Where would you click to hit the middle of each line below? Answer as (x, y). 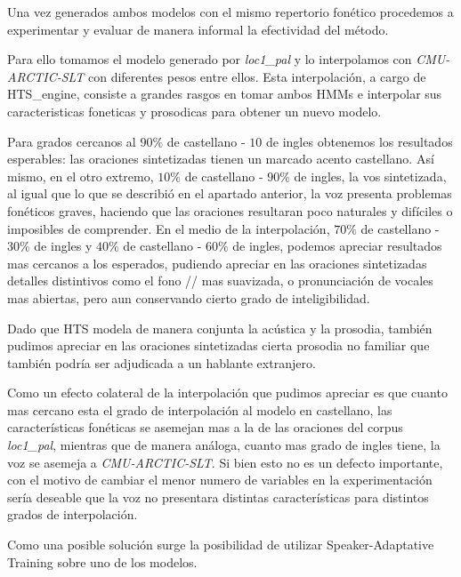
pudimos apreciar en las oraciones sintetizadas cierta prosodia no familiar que (218, 345)
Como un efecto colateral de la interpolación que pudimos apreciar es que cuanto (227, 393)
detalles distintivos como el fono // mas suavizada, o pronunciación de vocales (220, 280)
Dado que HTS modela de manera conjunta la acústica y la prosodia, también (220, 328)
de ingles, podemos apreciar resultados (337, 246)
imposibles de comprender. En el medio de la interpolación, (169, 228)
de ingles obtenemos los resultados (360, 141)
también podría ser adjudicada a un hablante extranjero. (162, 362)
